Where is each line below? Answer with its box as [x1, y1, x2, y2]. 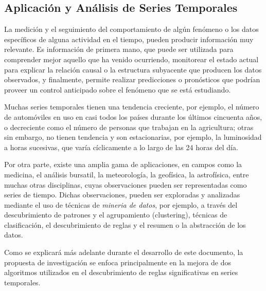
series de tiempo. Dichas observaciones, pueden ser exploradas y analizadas [4, 189, 240, 200]
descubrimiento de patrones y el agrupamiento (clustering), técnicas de [4, 209, 227, 220]
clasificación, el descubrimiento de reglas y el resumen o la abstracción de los [4, 219, 246, 230]
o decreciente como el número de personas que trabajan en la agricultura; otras [4, 121, 254, 132]
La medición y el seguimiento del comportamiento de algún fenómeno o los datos [4, 24, 259, 34]
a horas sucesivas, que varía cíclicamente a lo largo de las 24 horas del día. [4, 141, 238, 152]
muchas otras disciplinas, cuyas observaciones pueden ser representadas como [4, 179, 247, 190]
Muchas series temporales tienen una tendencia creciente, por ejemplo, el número [4, 101, 259, 112]
